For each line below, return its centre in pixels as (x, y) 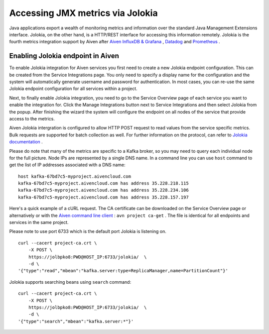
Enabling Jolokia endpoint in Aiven (64, 56)
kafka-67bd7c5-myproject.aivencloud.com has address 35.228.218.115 (103, 183)
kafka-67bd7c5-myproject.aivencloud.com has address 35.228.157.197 (103, 197)
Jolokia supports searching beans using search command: (70, 282)
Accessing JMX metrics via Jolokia (83, 13)
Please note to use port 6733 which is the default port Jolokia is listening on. (88, 231)
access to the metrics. (32, 118)
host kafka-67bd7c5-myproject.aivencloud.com (75, 176)
